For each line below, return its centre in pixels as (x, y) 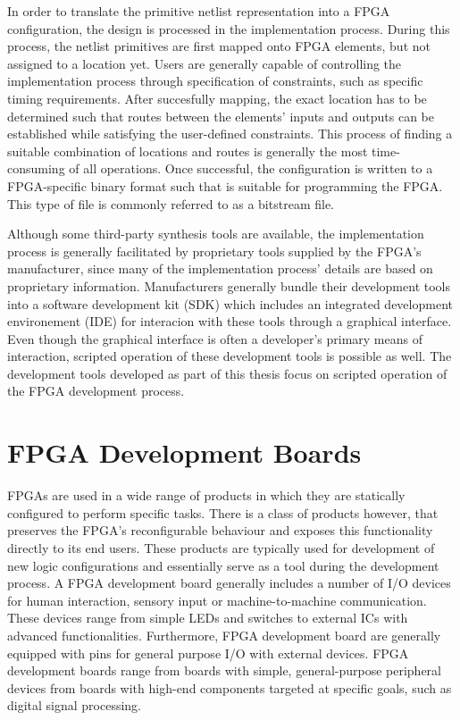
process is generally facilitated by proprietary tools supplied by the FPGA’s (214, 251)
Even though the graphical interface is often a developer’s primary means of (215, 338)
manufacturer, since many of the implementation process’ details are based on (220, 268)
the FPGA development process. (96, 391)
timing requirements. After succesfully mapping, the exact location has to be (217, 98)
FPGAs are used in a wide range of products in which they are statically (206, 495)
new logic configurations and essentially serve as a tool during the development (223, 565)
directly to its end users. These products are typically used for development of (221, 547)
